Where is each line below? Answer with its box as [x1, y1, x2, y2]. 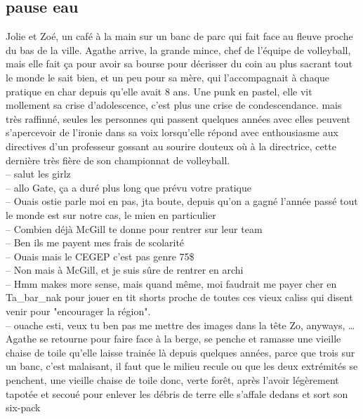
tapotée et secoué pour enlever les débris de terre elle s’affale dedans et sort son [6, 386, 348, 401]
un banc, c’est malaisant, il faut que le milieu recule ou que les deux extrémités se [6, 359, 358, 373]
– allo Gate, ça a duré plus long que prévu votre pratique [6, 180, 251, 194]
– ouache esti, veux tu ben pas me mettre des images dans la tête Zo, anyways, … [6, 317, 355, 332]
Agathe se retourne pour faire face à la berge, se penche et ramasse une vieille [6, 331, 341, 346]
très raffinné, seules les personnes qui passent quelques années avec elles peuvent [6, 111, 350, 126]
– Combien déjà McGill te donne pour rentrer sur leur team [6, 221, 263, 236]
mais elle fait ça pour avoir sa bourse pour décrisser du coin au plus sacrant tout [6, 56, 352, 71]
